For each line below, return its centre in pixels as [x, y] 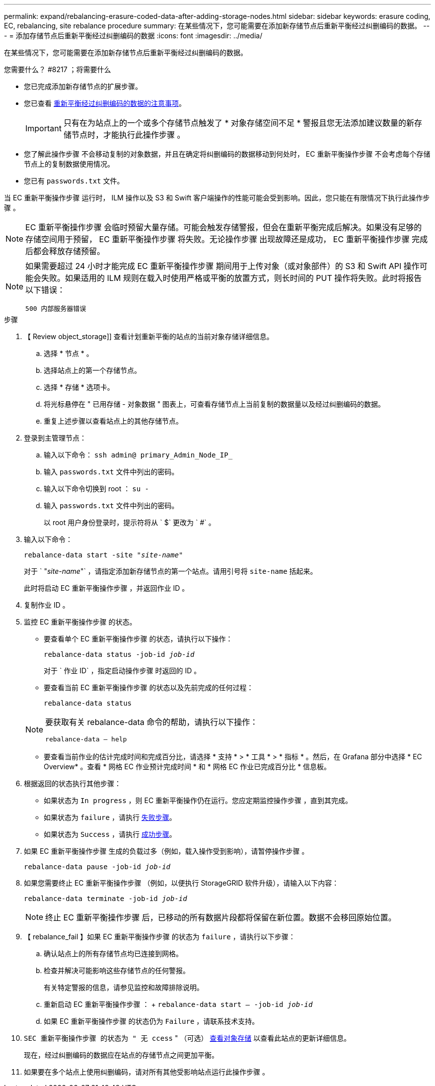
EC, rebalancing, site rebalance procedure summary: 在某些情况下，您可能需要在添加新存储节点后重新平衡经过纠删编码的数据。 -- [217, 26]
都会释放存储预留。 [69, 251]
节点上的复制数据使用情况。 [69, 164]
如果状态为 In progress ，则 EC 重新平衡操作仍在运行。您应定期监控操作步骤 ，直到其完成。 [198, 800]
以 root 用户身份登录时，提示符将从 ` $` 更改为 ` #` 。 [130, 522]
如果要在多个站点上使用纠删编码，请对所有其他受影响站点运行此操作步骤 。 [146, 1072]
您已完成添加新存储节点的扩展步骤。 [83, 86]
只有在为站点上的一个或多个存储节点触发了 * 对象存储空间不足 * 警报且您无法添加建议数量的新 [239, 123]
